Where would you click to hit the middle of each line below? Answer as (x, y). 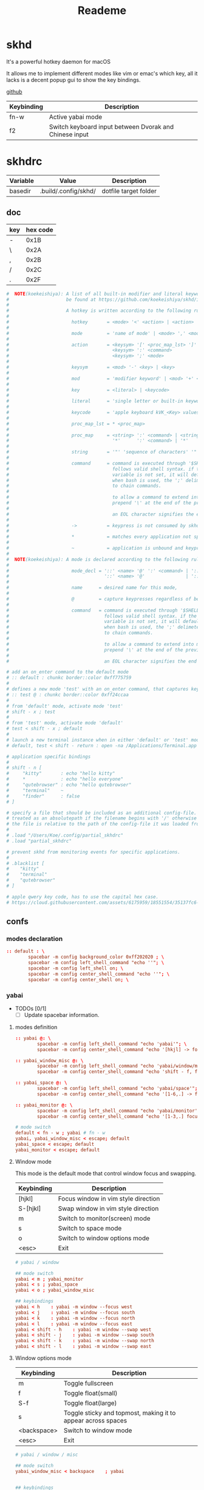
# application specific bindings (49, 757)
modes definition (36, 1027)
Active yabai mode (76, 117)
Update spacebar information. (62, 1015)
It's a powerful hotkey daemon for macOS (59, 61)
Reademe (102, 11)
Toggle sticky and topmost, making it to (120, 1413)
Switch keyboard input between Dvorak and (111, 126)
